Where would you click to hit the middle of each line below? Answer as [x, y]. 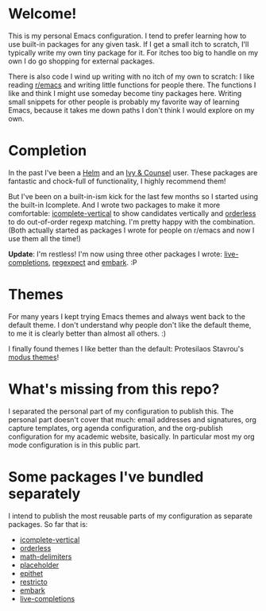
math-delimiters [46, 556]
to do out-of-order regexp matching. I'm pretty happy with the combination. [132, 221]
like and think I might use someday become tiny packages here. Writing [125, 93]
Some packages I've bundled [106, 477]
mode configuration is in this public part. [74, 444]
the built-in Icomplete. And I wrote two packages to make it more [114, 205]
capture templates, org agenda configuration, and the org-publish [116, 428]
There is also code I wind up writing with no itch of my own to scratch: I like [131, 76]
